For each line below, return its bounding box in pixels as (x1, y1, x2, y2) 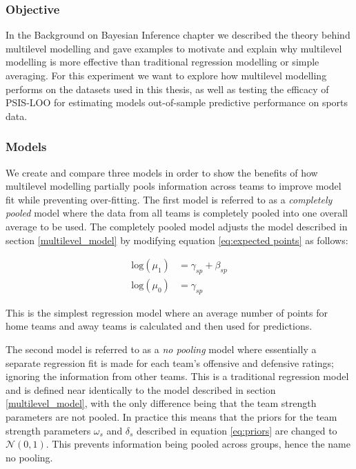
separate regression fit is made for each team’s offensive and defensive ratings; (6, 355, 334, 370)
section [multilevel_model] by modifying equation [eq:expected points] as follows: (6, 232, 348, 247)
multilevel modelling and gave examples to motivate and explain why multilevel (6, 41, 342, 55)
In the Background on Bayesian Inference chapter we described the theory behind (6, 28, 350, 42)
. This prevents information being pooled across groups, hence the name (46, 437, 350, 451)
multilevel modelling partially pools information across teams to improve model (6, 179, 342, 193)
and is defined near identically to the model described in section (6, 382, 276, 397)
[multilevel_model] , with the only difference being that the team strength (6, 396, 317, 410)
